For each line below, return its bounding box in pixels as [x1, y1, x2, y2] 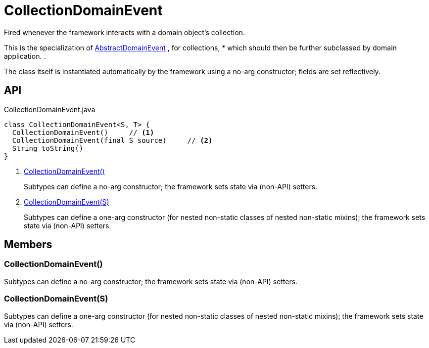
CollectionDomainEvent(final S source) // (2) [12, 136, 213, 144]
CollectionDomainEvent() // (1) [12, 128, 154, 136]
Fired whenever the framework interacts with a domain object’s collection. [4, 28, 245, 37]
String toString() [12, 144, 84, 152]
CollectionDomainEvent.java [4, 105, 95, 114]
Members [4, 238, 52, 251]
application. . [4, 51, 46, 60]
